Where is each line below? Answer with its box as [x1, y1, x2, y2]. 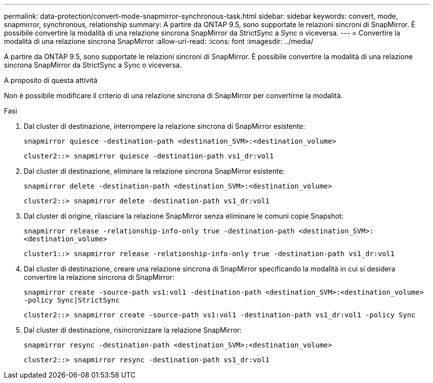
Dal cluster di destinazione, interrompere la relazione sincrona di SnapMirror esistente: [24, 122, 305, 130]
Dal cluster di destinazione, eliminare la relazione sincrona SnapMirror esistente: [24, 167, 285, 175]
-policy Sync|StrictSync [24, 296, 120, 304]
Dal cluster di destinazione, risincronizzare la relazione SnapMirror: [24, 326, 242, 334]
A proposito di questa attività [4, 76, 98, 84]
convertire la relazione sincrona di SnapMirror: [24, 273, 174, 281]
